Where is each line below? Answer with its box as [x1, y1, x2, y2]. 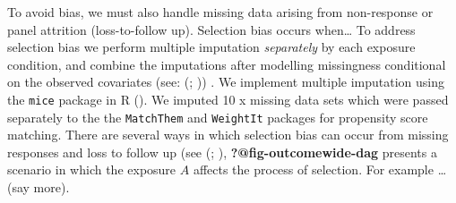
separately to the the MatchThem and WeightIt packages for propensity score [7, 107, 428, 126]
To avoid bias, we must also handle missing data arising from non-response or [7, 3, 434, 21]
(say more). [7, 178, 70, 197]
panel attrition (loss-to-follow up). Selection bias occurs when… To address [7, 20, 416, 38]
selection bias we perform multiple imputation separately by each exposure [7, 38, 416, 56]
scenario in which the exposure [7, 160, 176, 179]
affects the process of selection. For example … [193, 160, 447, 179]
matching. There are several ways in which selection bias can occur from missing [7, 125, 449, 144]
